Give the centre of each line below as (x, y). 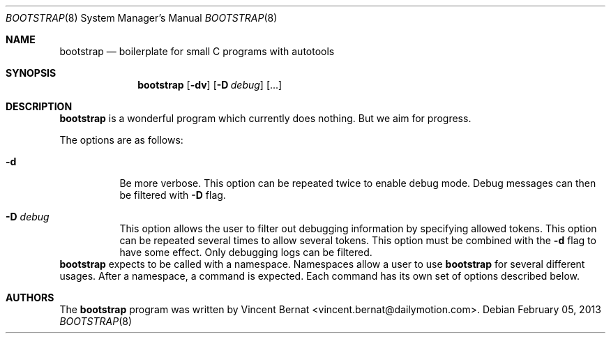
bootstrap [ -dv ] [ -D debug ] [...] (210, 85)
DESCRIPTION (39, 106)
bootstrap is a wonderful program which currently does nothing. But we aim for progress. (265, 118)
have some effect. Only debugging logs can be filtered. (246, 252)
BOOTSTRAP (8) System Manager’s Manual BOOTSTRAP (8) (142, 18)
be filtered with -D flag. (173, 195)
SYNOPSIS (31, 73)
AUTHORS (30, 297)
